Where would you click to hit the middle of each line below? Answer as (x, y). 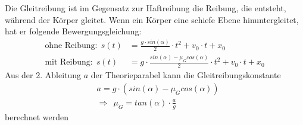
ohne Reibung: (71, 46)
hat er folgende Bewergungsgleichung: (73, 31)
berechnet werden (37, 116)
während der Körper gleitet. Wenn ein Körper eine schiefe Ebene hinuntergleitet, (152, 19)
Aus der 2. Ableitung (43, 75)
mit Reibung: (69, 62)
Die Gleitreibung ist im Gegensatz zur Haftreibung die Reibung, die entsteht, (146, 8)
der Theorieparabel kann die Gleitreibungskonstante (186, 75)
